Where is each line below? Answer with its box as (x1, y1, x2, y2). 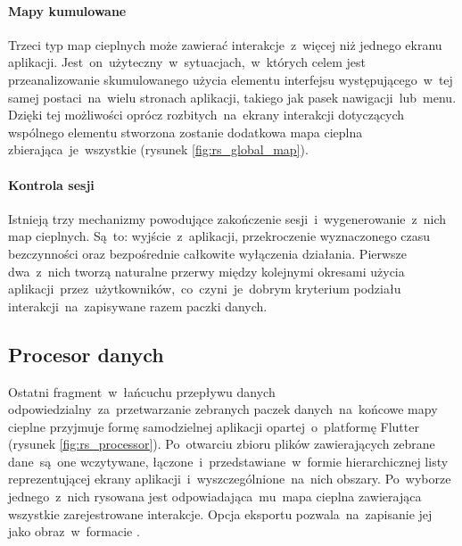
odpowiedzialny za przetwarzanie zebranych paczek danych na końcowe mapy (8, 400, 438, 418)
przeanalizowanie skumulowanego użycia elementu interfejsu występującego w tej (8, 70, 453, 88)
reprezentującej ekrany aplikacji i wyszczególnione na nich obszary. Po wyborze (8, 469, 451, 488)
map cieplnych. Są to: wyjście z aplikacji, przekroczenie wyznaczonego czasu (8, 227, 431, 245)
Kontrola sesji (8, 175, 95, 194)
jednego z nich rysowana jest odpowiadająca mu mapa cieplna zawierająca (8, 487, 422, 506)
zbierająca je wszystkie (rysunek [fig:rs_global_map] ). (8, 140, 309, 159)
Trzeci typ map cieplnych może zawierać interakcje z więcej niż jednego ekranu (8, 35, 442, 54)
